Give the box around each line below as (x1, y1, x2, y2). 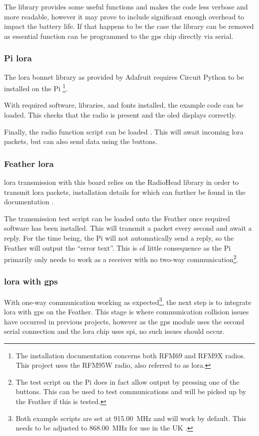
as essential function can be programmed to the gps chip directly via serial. (4, 30, 234, 41)
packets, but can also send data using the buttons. (4, 136, 157, 146)
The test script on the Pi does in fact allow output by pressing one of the (15, 376, 240, 387)
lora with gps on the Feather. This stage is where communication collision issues (4, 306, 249, 316)
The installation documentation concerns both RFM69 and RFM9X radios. (15, 350, 246, 360)
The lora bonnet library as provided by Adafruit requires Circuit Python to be (4, 71, 244, 82)
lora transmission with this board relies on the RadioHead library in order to (4, 177, 239, 187)
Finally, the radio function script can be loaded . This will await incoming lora (4, 126, 244, 137)
